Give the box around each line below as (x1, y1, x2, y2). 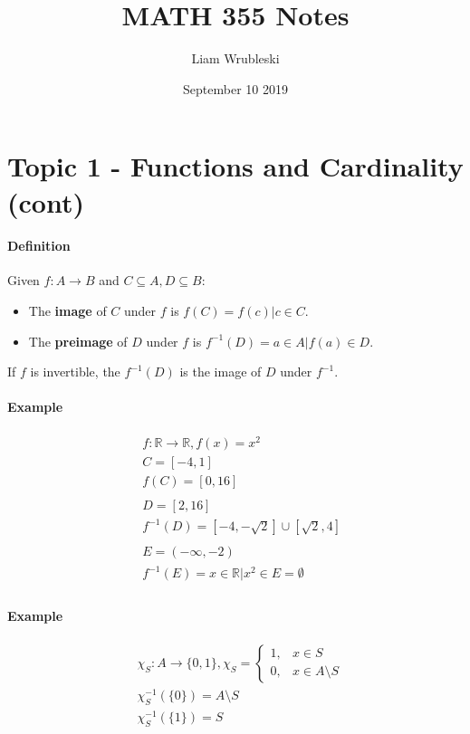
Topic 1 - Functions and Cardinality (7, 148, 464, 185)
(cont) (7, 183, 84, 220)
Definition (7, 236, 71, 255)
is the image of (179, 362, 262, 381)
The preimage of (28, 331, 128, 350)
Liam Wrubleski (191, 49, 280, 68)
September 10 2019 (183, 79, 288, 98)
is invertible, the (30, 362, 120, 381)
